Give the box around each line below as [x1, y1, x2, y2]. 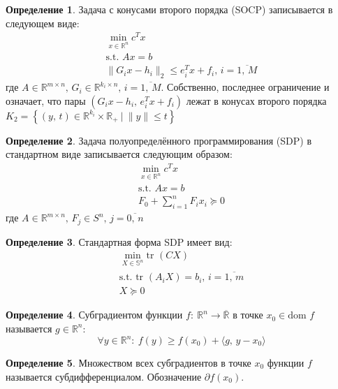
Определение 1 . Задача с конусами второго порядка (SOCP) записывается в [6, 2, 333, 16]
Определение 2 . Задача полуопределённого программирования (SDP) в [6, 133, 311, 147]
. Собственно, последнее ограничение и [161, 80, 330, 94]
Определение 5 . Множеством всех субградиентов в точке [6, 355, 251, 370]
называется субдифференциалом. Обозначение [6, 369, 202, 383]
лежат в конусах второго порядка [186, 93, 327, 108]
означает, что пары [6, 93, 86, 108]
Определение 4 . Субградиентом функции [6, 307, 183, 322]
